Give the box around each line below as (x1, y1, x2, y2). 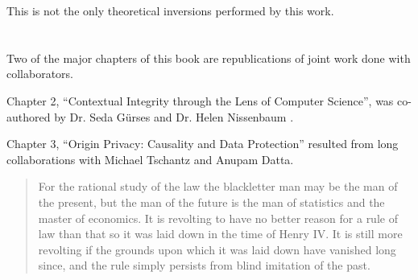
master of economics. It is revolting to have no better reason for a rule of (38, 209, 398, 226)
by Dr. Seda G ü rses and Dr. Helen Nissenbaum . (54, 108, 294, 125)
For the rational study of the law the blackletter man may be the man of (38, 178, 398, 195)
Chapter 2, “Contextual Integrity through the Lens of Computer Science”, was (6, 92, 394, 109)
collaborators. (6, 65, 74, 82)
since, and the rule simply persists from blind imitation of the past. (38, 257, 370, 274)
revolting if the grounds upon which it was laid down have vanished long (38, 241, 396, 257)
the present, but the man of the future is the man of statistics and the (38, 193, 385, 210)
